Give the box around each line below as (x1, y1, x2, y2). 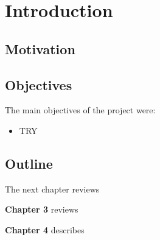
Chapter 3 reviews (5, 203, 78, 216)
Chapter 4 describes (5, 223, 85, 236)
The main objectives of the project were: (5, 104, 156, 116)
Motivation (5, 39, 75, 58)
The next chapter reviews (5, 182, 100, 195)
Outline (5, 154, 53, 172)
